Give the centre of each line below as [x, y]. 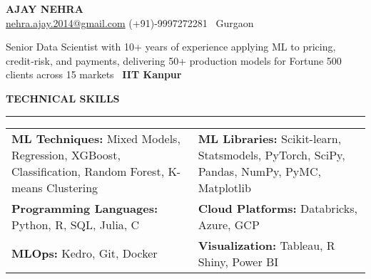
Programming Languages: [85, 208]
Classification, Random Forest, [88, 171]
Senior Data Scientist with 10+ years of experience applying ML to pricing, [171, 47]
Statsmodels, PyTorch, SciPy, [271, 154]
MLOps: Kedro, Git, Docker [85, 253]
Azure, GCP [229, 224]
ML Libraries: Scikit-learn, [270, 138]
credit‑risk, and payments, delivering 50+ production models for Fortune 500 [174, 60]
